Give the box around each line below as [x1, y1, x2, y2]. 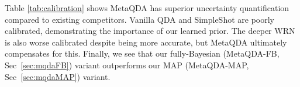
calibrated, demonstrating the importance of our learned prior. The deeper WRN [5, 25, 295, 37]
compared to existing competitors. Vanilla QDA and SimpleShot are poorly [5, 13, 274, 25]
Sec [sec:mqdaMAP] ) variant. [5, 70, 111, 82]
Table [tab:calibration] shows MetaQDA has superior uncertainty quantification [5, 2, 289, 13]
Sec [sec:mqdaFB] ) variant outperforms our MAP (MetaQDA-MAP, [5, 58, 249, 71]
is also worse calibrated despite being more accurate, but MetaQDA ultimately [5, 36, 287, 48]
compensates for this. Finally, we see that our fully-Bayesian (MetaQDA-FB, [5, 47, 280, 60]
